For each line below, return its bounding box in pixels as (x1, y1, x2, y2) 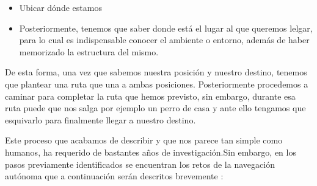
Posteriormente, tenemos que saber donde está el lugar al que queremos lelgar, (19, 21, 313, 34)
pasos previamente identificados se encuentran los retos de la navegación (5, 157, 275, 170)
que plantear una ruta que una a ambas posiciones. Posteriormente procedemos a (5, 77, 308, 90)
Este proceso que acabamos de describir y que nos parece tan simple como (5, 134, 283, 146)
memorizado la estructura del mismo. (19, 45, 159, 58)
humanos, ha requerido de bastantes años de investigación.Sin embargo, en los (5, 145, 296, 158)
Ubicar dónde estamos (19, 1, 102, 13)
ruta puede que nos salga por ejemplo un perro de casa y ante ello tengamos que (5, 102, 306, 114)
